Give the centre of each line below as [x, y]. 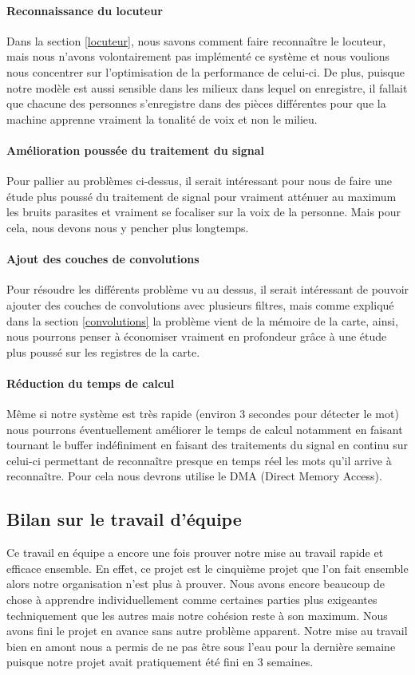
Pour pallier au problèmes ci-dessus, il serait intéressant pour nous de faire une [199, 181]
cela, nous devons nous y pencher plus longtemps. [128, 227]
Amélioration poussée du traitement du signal [136, 150]
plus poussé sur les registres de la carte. [103, 351]
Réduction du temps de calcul [91, 383]
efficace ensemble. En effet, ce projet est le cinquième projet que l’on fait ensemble [207, 568]
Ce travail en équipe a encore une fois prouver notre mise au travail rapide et [195, 553]
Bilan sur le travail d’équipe [124, 519]
